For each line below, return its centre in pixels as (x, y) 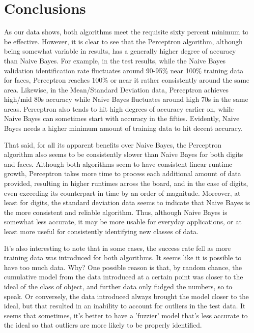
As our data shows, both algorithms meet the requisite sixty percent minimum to (126, 32)
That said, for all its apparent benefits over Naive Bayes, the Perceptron (113, 144)
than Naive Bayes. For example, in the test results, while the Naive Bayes (115, 60)
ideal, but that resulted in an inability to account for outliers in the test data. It (125, 306)
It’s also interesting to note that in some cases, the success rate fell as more (117, 248)
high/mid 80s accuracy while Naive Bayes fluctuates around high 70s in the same (126, 99)
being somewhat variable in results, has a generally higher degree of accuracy (120, 51)
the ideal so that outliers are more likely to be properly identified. (103, 325)
